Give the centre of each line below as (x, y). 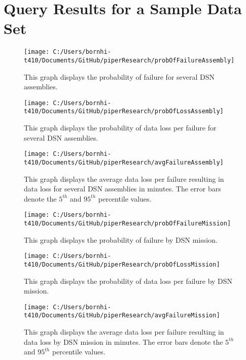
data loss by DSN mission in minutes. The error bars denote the (124, 341)
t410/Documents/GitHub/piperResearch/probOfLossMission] (122, 264)
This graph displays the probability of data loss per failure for (120, 128)
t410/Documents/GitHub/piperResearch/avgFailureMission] (122, 316)
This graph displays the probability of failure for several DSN (119, 76)
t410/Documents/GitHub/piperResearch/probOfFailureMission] (128, 224)
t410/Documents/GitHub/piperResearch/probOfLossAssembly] (124, 111)
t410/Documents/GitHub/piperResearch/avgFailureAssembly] (124, 162)
